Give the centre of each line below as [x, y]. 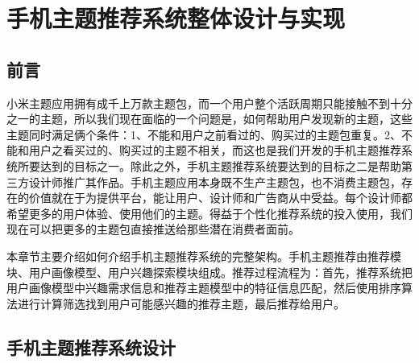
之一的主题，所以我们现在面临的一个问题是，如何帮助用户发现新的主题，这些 [209, 119]
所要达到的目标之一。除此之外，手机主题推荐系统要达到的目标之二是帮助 [209, 165]
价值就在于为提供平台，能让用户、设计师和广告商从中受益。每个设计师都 [220, 198]
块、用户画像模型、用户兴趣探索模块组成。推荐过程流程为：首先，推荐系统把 [209, 272]
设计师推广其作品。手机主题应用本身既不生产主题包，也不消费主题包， [215, 181]
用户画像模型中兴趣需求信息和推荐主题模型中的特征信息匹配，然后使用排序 [204, 288]
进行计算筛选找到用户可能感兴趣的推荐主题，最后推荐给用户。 [181, 303]
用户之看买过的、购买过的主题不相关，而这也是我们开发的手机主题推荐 [215, 150]
